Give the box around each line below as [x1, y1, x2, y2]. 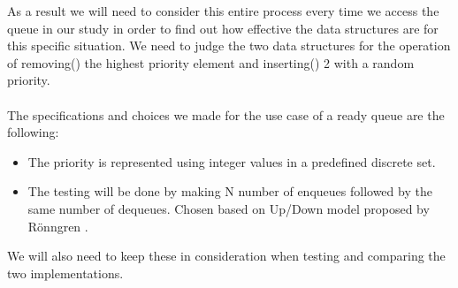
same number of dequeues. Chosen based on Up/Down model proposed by [27, 199, 430, 217]
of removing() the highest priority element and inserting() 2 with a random [7, 53, 415, 72]
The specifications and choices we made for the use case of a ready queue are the [7, 105, 445, 124]
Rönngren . [27, 216, 88, 235]
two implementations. [7, 263, 124, 282]
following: [7, 123, 59, 141]
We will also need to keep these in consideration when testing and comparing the [7, 246, 446, 265]
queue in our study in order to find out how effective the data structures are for [7, 19, 439, 37]
